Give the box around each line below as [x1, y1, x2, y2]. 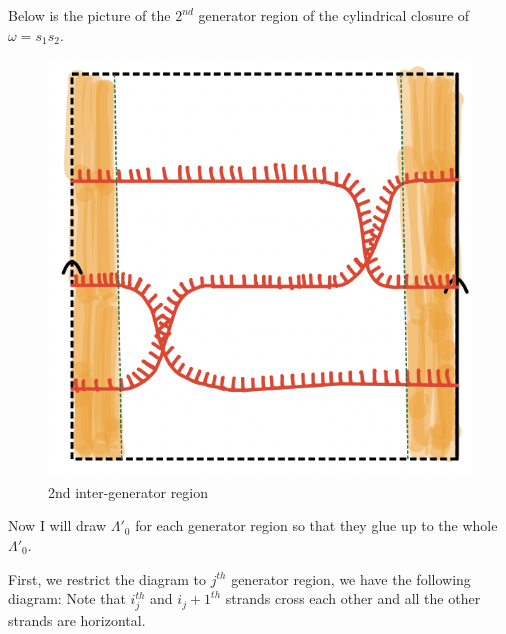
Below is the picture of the [8, 5, 171, 25]
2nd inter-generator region [48, 481, 209, 502]
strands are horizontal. [8, 609, 146, 630]
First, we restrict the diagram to [8, 568, 207, 589]
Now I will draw [8, 515, 107, 536]
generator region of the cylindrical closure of [198, 5, 470, 25]
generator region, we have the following [231, 568, 471, 589]
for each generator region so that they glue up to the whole [135, 515, 498, 536]
